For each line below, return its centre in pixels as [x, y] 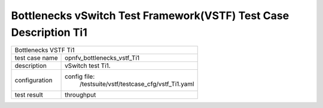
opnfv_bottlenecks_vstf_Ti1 [102, 58]
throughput [80, 95]
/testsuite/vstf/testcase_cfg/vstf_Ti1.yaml [137, 84]
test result [29, 95]
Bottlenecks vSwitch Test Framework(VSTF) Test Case [150, 16]
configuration [34, 81]
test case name [36, 58]
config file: [80, 76]
